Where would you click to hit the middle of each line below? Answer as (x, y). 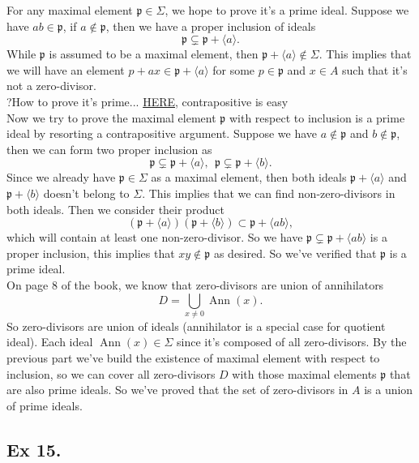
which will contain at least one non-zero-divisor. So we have (155, 237)
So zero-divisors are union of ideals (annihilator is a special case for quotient (196, 326)
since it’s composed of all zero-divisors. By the (292, 342)
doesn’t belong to (86, 193)
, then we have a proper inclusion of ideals (211, 26)
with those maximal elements (304, 373)
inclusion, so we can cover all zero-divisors (111, 373)
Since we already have (61, 177)
